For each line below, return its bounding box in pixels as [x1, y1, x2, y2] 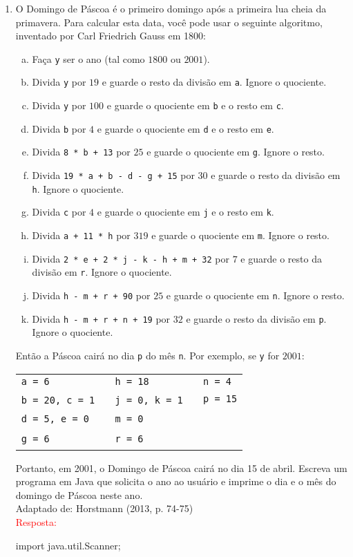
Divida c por [32, 205, 86, 219]
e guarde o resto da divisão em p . [186, 311, 327, 325]
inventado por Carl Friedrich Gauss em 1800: [15, 28, 206, 43]
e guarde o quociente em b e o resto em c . [106, 98, 284, 113]
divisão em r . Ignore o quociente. [32, 265, 172, 279]
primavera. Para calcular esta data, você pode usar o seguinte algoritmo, [15, 15, 323, 29]
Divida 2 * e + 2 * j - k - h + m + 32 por [32, 251, 230, 265]
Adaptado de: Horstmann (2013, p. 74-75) [15, 501, 193, 516]
